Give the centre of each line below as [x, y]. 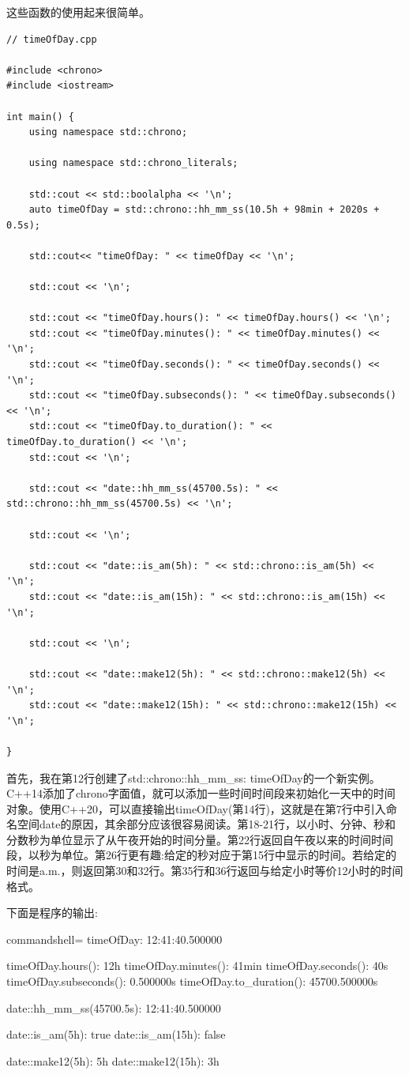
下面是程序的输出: [52, 913]
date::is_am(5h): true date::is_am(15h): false [116, 1034]
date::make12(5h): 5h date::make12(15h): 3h [113, 1060]
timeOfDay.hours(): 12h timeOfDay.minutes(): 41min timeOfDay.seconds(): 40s [197, 966]
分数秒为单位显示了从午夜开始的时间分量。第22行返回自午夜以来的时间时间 [200, 839]
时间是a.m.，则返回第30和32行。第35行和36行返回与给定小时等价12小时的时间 [205, 871]
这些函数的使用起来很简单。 [78, 12]
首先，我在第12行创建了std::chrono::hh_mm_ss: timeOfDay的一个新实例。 [193, 777]
